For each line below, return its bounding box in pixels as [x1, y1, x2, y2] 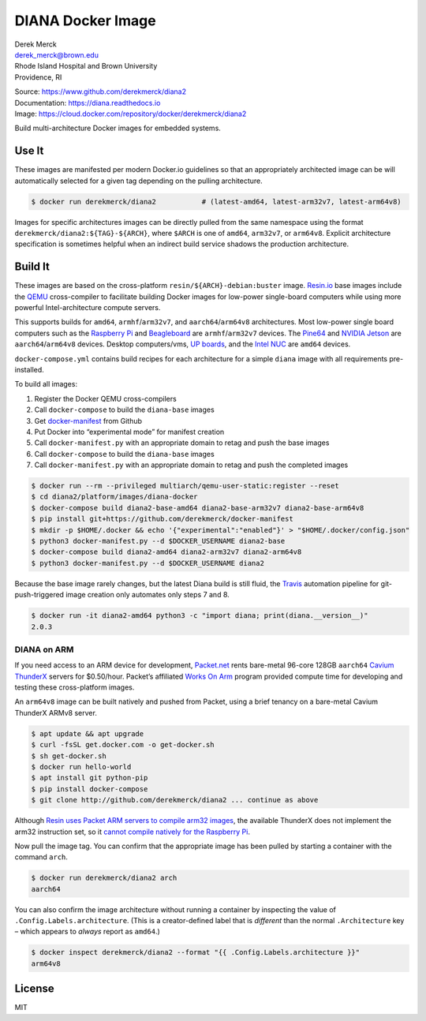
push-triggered [14, 590, 65, 600]
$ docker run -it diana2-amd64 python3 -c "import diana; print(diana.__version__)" [31, 611, 368, 620]
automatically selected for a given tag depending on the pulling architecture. [14, 176, 263, 185]
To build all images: [14, 380, 78, 389]
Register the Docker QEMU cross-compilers [34, 394, 177, 403]
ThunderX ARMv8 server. [14, 708, 98, 717]
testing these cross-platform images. [14, 683, 135, 692]
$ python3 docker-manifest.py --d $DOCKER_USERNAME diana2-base [31, 537, 286, 546]
